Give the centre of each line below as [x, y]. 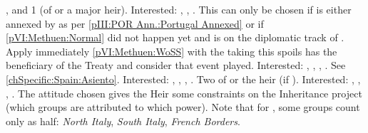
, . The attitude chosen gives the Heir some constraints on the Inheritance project [184, 93]
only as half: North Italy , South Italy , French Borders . [123, 121]
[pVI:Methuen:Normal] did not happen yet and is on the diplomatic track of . [175, 37]
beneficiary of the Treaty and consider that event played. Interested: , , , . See [176, 65]
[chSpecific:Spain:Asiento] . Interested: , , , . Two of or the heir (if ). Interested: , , [183, 79]
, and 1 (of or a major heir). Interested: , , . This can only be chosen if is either [179, 9]
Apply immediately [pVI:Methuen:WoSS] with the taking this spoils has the [172, 51]
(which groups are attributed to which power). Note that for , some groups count [183, 107]
